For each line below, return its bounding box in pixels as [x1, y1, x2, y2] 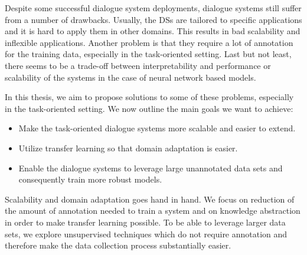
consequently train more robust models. [18, 173, 162, 186]
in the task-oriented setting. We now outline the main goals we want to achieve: [5, 102, 293, 114]
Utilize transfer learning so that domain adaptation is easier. [18, 141, 238, 154]
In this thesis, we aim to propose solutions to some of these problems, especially [5, 91, 294, 103]
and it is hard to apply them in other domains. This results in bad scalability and [5, 25, 301, 37]
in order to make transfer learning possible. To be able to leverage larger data [5, 216, 286, 228]
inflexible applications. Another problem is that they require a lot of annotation [5, 36, 293, 48]
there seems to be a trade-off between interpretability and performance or [5, 59, 271, 71]
